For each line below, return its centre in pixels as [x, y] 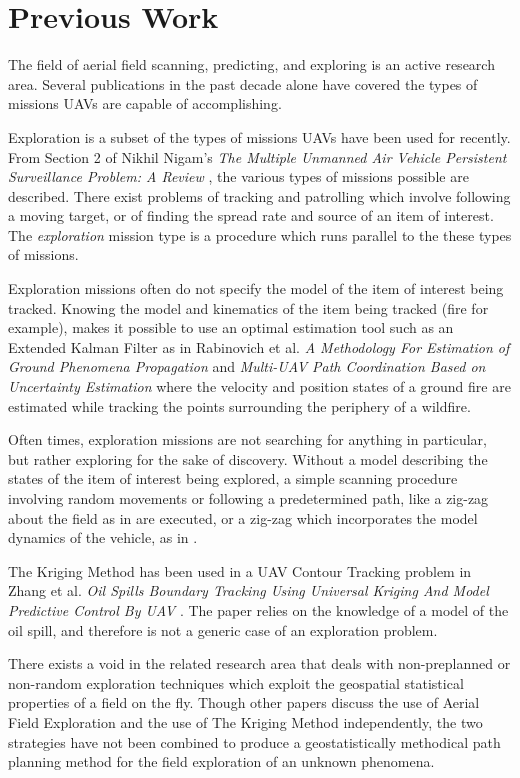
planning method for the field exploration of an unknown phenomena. [221, 761]
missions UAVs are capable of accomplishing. [145, 103]
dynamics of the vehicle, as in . [103, 537]
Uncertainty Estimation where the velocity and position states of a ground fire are [259, 386]
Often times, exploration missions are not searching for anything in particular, [247, 439]
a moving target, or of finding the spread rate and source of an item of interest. [251, 215]
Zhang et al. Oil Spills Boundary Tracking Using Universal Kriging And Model [248, 590]
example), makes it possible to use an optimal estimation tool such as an [231, 327]
